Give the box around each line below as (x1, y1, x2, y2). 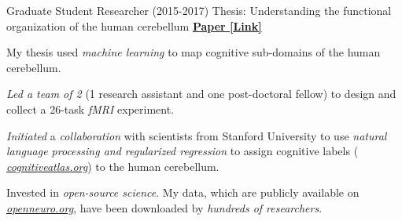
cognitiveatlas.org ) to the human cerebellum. (6, 158, 219, 174)
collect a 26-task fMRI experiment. (6, 100, 175, 117)
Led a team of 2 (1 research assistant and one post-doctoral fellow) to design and (6, 85, 396, 102)
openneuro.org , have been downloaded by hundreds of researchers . (6, 199, 323, 216)
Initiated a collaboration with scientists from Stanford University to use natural (6, 127, 387, 143)
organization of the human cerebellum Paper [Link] (6, 17, 262, 34)
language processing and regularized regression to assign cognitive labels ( (6, 143, 359, 159)
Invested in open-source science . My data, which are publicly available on (6, 184, 360, 201)
